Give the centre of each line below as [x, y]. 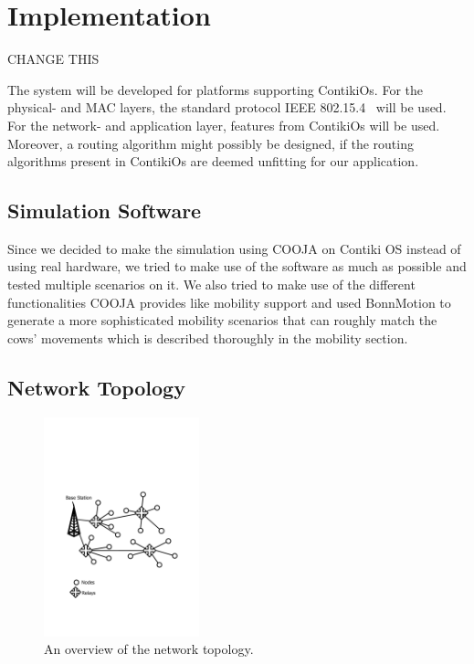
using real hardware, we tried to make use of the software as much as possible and [237, 266]
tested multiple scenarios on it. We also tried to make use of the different [211, 285]
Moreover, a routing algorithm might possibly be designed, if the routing [211, 143]
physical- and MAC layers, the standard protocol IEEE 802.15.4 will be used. [227, 107]
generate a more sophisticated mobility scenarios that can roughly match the [222, 320]
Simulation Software [105, 211]
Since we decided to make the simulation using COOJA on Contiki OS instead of [234, 248]
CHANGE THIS [53, 59]
